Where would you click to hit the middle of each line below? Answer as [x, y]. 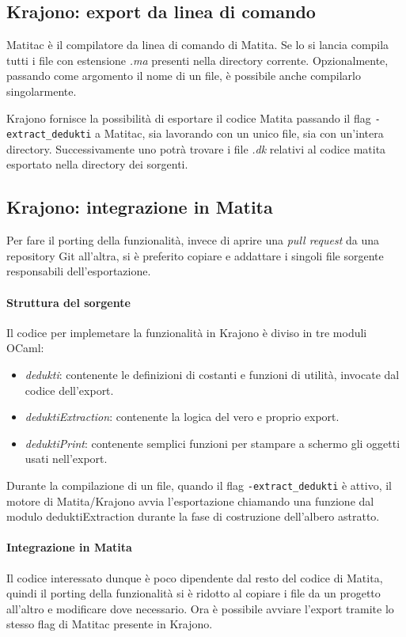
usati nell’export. [66, 459]
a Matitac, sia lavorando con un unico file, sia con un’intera [239, 133]
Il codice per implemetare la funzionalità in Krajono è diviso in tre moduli [187, 332]
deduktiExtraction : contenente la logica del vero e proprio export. [182, 417]
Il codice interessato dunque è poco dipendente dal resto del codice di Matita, [195, 577]
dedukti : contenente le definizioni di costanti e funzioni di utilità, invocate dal [212, 375]
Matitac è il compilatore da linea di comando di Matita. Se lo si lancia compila [198, 45]
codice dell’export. [69, 390]
